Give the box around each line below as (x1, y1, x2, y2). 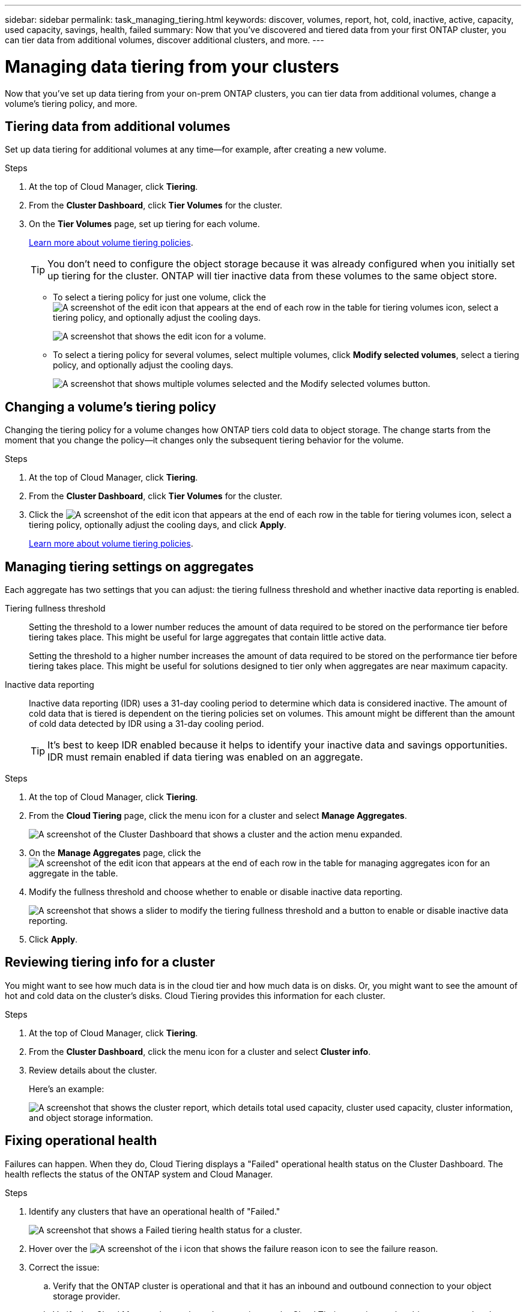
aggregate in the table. (29, 868, 118, 879)
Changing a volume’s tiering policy (5, 399, 216, 415)
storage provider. (53, 1290, 121, 1301)
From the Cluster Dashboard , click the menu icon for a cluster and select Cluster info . (29, 1046, 371, 1057)
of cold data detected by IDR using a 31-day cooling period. (29, 718, 264, 729)
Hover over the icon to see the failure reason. (29, 1243, 438, 1254)
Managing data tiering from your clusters (5, 56, 339, 77)
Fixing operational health (5, 1133, 157, 1149)
